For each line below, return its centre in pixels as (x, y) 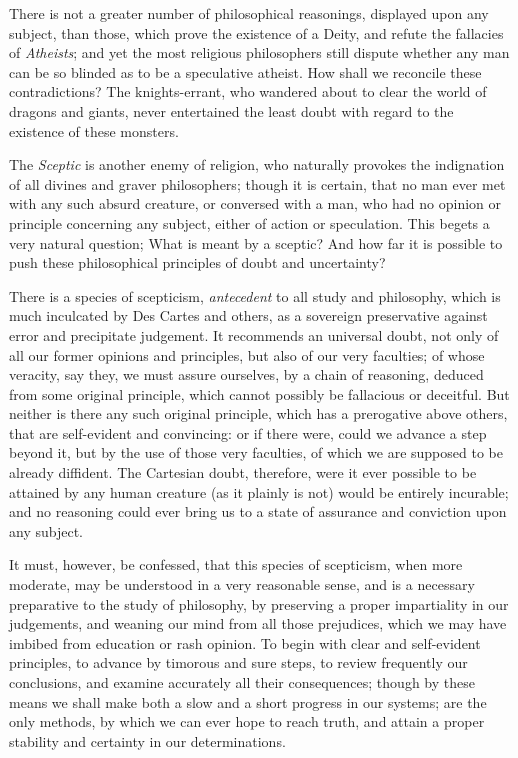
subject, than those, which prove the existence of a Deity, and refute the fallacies (256, 32)
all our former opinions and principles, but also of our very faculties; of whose (247, 354)
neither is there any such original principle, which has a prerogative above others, (258, 413)
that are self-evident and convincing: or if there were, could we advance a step (248, 432)
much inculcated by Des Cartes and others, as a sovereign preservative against (248, 315)
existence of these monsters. (94, 130)
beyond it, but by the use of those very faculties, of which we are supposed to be (256, 452)
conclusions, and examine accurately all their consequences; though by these (242, 682)
